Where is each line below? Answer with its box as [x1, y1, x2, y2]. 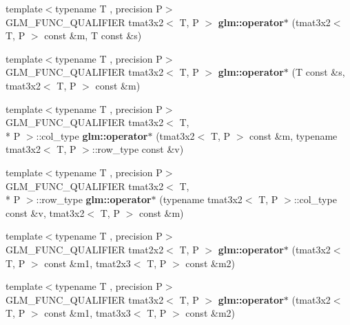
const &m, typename [249, 128, 338, 143]
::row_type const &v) [92, 142, 184, 156]
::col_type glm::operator [36, 128, 148, 143]
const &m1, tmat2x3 [44, 255, 131, 270]
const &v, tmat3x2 [6, 205, 85, 220]
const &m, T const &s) [44, 28, 142, 43]
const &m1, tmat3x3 [44, 306, 131, 320]
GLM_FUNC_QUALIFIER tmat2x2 [6, 242, 164, 256]
